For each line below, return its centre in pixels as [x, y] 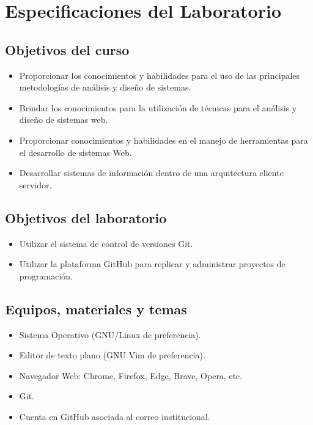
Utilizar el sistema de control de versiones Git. [106, 243]
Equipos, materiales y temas [96, 309]
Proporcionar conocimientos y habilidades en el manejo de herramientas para [164, 140]
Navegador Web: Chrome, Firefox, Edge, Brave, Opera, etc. [131, 375]
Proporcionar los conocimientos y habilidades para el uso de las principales [160, 75]
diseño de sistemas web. [64, 120]
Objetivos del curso [67, 49]
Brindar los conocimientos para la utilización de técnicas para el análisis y [158, 107]
